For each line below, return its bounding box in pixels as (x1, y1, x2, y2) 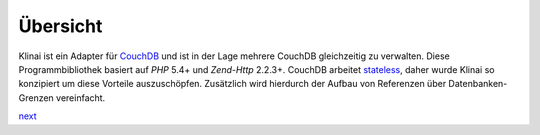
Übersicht (18, 15, 103, 37)
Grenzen (18, 91, 54, 104)
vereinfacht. (55, 91, 106, 104)
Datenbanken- (448, 78, 508, 90)
